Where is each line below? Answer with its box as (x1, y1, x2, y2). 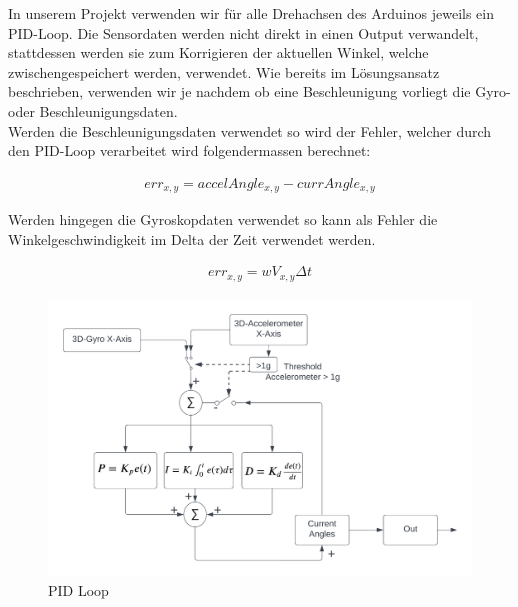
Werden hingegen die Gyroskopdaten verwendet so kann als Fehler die (8, 209, 438, 230)
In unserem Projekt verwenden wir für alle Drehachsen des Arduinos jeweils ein (8, 3, 494, 23)
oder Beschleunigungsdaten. (8, 100, 178, 121)
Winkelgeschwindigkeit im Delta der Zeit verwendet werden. (8, 228, 376, 249)
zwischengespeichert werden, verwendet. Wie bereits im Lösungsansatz (8, 61, 440, 82)
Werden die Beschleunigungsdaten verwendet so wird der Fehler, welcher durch (8, 120, 492, 141)
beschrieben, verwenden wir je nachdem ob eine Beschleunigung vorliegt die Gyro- (8, 81, 511, 102)
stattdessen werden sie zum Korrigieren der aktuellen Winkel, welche (8, 42, 429, 63)
